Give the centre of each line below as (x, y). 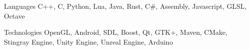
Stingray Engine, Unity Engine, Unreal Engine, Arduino (89, 41)
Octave (15, 15)
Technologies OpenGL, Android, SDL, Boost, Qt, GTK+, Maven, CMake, (116, 32)
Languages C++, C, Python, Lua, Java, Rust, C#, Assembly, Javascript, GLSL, (125, 6)
